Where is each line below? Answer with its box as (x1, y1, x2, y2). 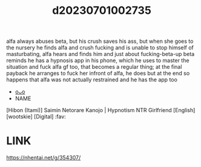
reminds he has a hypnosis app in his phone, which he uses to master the (6, 57, 189, 64)
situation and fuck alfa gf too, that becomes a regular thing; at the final (6, 63, 182, 71)
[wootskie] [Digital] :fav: (6, 113, 67, 121)
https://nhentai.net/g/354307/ (6, 154, 81, 162)
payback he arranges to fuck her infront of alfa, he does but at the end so (6, 70, 190, 77)
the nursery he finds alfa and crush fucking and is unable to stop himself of (6, 44, 194, 51)
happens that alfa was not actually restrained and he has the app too (6, 76, 177, 83)
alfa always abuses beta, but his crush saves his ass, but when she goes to (6, 37, 194, 45)
